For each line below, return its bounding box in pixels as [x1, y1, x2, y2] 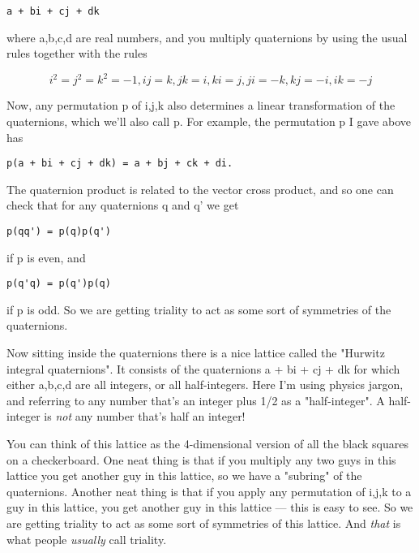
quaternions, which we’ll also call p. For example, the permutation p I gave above [6, 112, 412, 129]
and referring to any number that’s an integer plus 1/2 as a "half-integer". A [6, 391, 385, 408]
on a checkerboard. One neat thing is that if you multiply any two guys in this [6, 451, 396, 468]
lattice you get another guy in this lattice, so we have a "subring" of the [6, 467, 362, 484]
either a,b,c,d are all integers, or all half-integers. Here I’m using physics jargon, [6, 376, 404, 393]
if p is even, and [6, 248, 86, 266]
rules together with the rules [6, 45, 148, 62]
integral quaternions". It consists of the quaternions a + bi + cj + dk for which [6, 360, 400, 377]
